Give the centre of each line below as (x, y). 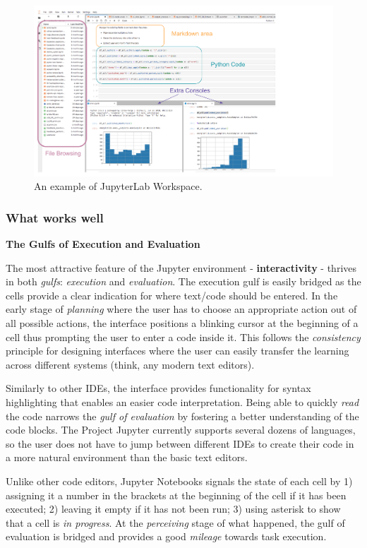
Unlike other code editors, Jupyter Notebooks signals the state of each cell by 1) (179, 481)
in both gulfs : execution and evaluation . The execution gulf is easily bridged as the (183, 281)
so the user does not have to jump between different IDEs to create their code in (180, 443)
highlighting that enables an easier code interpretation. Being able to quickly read (182, 401)
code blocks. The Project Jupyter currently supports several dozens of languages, (181, 430)
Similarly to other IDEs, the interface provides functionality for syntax (158, 388)
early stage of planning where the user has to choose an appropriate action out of (181, 309)
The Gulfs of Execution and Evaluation (103, 244)
